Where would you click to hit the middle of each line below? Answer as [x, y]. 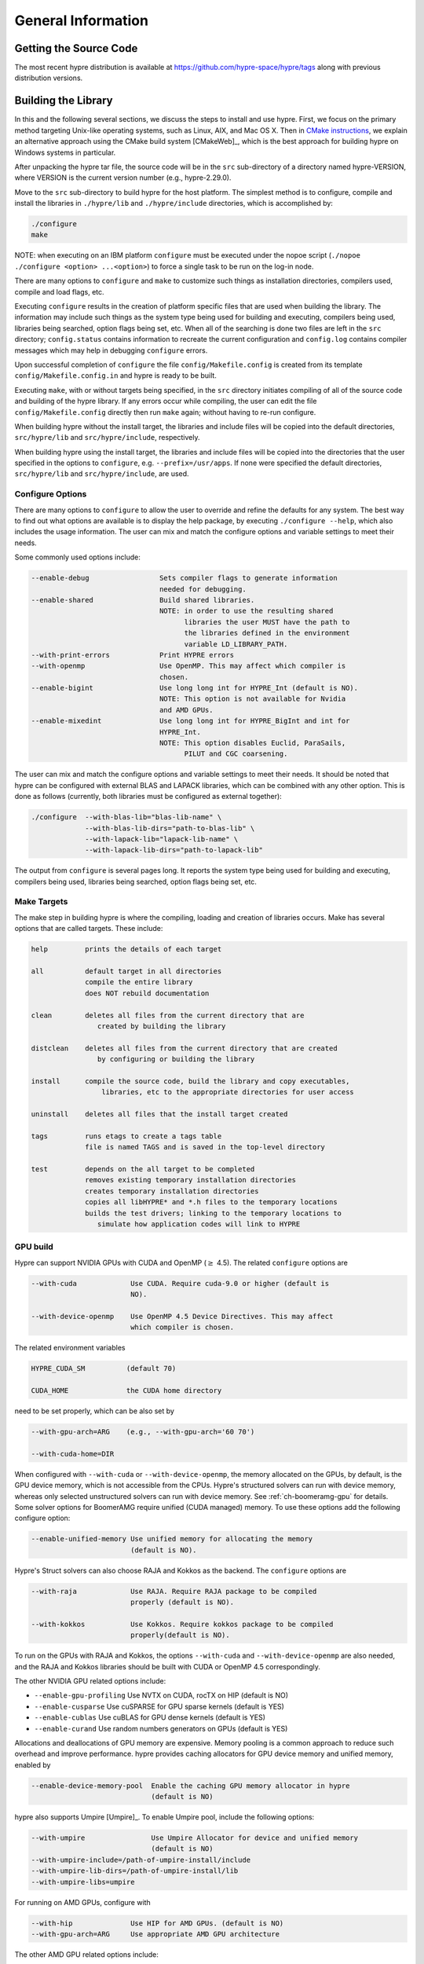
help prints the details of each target [126, 949]
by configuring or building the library [176, 1059]
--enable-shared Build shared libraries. [143, 600]
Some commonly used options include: [77, 557]
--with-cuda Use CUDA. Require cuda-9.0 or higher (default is [180, 1283]
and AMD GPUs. [186, 710]
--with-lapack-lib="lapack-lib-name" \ [162, 839]
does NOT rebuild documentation [147, 993]
